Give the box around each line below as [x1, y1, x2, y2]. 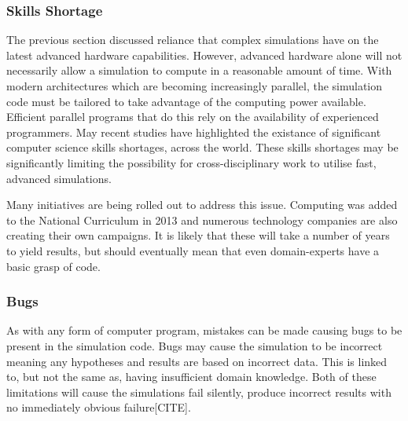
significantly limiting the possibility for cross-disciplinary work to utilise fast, [6, 154, 377, 170]
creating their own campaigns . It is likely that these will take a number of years [6, 227, 390, 243]
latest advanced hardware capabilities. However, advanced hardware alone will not [6, 46, 402, 63]
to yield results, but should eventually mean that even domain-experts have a [6, 242, 380, 258]
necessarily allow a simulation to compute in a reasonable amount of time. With [6, 62, 392, 79]
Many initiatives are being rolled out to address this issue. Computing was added [6, 196, 398, 213]
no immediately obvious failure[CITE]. [6, 399, 191, 416]
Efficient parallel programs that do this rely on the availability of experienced [6, 108, 379, 125]
